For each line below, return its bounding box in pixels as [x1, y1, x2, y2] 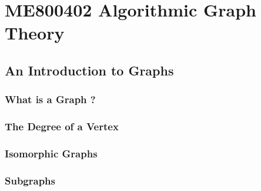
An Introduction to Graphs [5, 61, 174, 79]
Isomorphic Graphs [5, 146, 98, 160]
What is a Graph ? [5, 92, 96, 107]
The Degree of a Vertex [5, 119, 119, 134]
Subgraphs [5, 173, 56, 187]
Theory [5, 21, 65, 45]
